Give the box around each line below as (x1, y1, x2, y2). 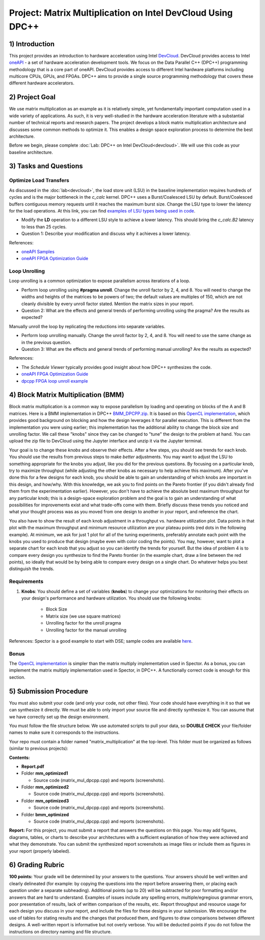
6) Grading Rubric (9, 861, 65, 869)
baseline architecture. (9, 149, 53, 155)
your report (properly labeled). (9, 848, 71, 854)
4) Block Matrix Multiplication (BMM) (9, 391, 125, 399)
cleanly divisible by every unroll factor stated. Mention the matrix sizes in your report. (21, 301, 194, 307)
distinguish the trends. (9, 566, 54, 572)
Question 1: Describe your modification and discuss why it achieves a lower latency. (21, 231, 191, 236)
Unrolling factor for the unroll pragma (46, 620, 121, 626)
